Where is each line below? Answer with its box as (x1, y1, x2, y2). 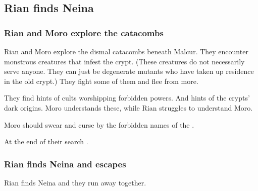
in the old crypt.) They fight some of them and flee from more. (4, 75, 198, 86)
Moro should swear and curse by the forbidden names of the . (4, 119, 194, 130)
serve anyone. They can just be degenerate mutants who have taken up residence (4, 66, 254, 76)
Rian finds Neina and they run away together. (4, 177, 146, 187)
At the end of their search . (4, 136, 88, 147)
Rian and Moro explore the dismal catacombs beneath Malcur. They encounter (4, 46, 248, 56)
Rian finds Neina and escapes (4, 157, 126, 170)
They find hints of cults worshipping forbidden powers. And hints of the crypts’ (4, 92, 250, 103)
